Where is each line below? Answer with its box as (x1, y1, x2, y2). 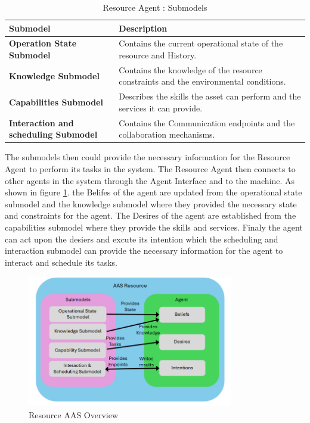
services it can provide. (119, 101, 203, 114)
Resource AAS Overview (29, 408, 119, 421)
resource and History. (119, 49, 197, 61)
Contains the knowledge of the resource (119, 63, 262, 76)
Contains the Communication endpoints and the (119, 116, 295, 129)
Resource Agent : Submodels (103, 1, 207, 13)
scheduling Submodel (9, 128, 98, 141)
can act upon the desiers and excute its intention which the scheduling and (5, 232, 278, 245)
